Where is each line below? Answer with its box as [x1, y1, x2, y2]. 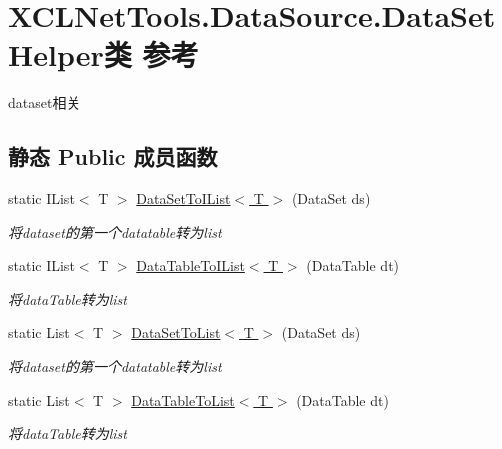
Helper [8, 34, 104, 75]
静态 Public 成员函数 [8, 141, 218, 172]
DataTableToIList [136, 255, 245, 276]
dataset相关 [8, 92, 81, 113]
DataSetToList [131, 322, 221, 343]
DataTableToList [131, 389, 235, 410]
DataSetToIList [136, 188, 231, 209]
